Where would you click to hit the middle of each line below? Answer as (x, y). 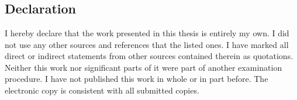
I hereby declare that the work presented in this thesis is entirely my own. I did (147, 33)
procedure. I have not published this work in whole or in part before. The (137, 79)
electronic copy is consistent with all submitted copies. (102, 90)
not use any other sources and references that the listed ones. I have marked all (147, 44)
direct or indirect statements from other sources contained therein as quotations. (149, 56)
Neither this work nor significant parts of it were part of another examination (144, 67)
